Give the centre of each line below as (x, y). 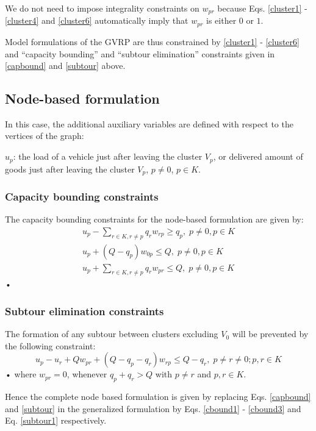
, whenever (87, 374)
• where (21, 374)
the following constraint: (50, 345)
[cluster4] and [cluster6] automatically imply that (97, 20)
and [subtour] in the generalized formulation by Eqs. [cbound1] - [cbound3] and (153, 408)
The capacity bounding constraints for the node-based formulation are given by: (154, 219)
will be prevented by (270, 334)
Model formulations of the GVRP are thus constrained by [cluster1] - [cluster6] (152, 41)
